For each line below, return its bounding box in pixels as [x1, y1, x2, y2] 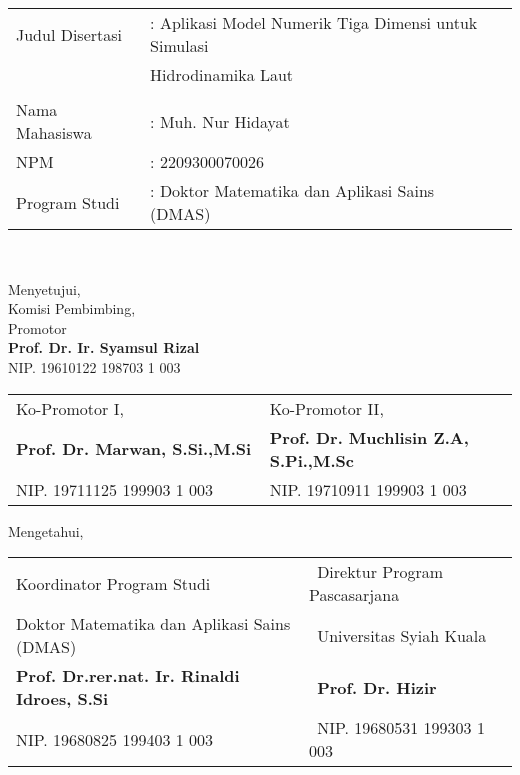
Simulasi [150, 34, 209, 57]
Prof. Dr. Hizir [317, 675, 437, 699]
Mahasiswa [16, 121, 92, 144]
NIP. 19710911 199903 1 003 [269, 477, 467, 501]
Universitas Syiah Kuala [317, 623, 487, 647]
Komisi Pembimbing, [8, 298, 136, 319]
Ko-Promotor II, [269, 396, 384, 420]
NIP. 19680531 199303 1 [317, 716, 485, 740]
